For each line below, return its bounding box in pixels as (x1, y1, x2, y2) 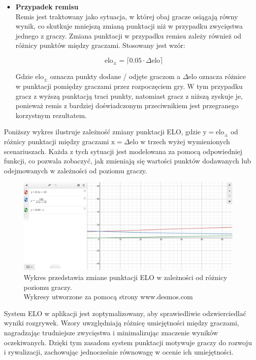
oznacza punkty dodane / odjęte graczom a (50, 71, 181, 81)
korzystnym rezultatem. (15, 110, 87, 120)
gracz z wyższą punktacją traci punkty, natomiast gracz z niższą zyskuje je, (15, 90, 243, 101)
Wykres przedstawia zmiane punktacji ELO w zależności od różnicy (24, 272, 227, 282)
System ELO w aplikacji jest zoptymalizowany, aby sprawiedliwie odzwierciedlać (4, 308, 246, 318)
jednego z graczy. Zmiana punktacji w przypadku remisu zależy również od (15, 30, 242, 40)
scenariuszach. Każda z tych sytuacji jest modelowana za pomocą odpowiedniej (4, 146, 243, 156)
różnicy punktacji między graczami (4, 136, 109, 146)
